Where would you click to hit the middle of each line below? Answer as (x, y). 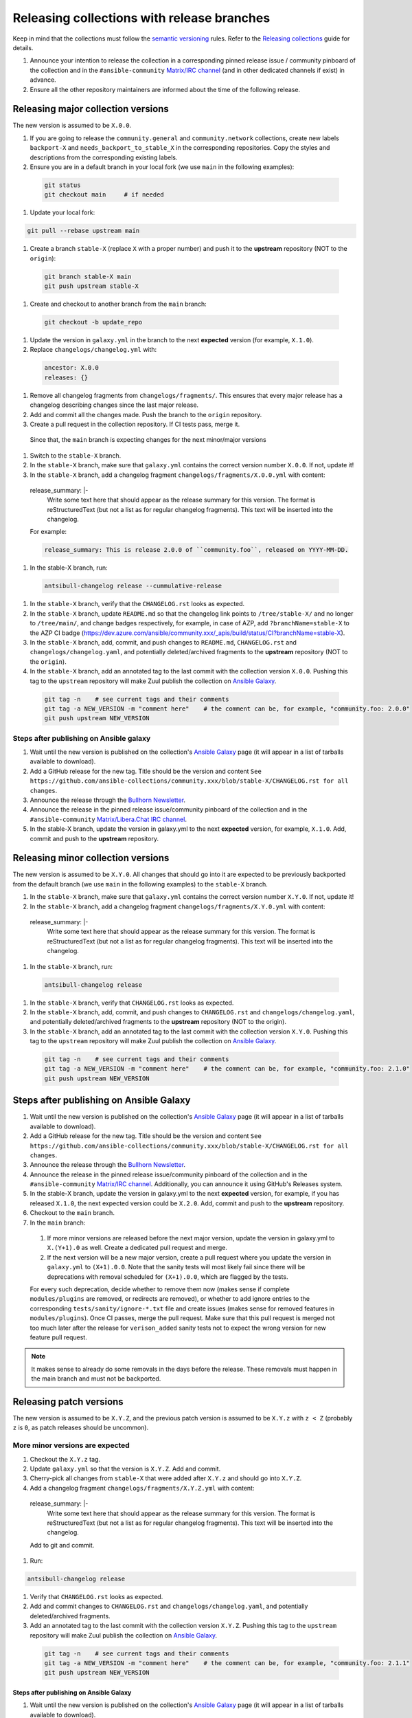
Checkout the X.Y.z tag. (65, 1459)
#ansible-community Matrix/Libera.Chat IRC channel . (108, 819)
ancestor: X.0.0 (72, 368)
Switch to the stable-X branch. (76, 455)
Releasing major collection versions (91, 109)
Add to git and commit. (62, 1545)
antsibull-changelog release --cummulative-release (133, 586)
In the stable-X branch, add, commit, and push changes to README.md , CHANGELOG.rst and (163, 642)
